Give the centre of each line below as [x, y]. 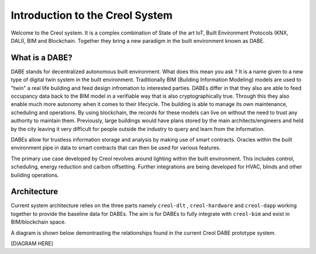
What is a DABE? [42, 58]
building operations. [35, 175]
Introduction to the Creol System [92, 15]
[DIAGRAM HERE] [32, 243]
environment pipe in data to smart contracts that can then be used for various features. [116, 148]
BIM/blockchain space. [39, 222]
